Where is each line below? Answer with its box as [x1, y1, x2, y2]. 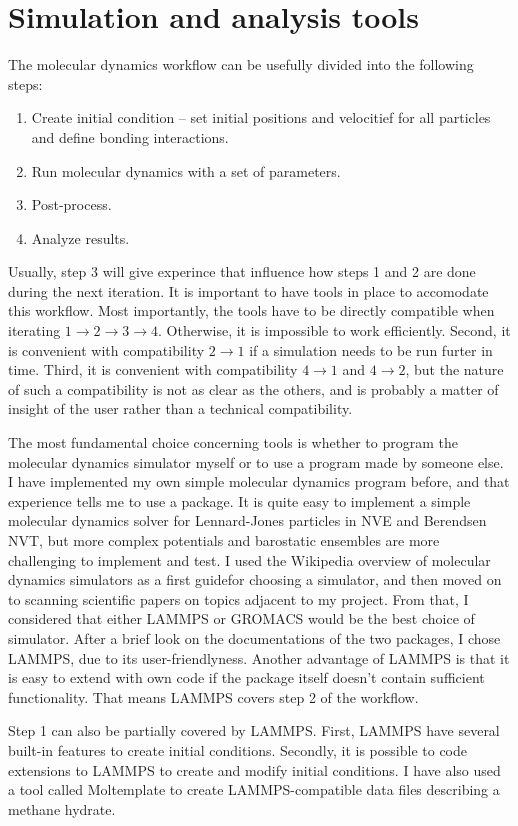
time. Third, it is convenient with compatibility [8, 359, 298, 380]
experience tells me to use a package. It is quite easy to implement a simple [8, 490, 471, 511]
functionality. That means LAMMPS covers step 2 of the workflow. [8, 686, 419, 707]
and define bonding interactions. [31, 126, 229, 147]
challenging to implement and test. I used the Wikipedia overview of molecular [8, 549, 491, 570]
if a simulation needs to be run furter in [249, 339, 493, 360]
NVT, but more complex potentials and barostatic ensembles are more [8, 530, 440, 550]
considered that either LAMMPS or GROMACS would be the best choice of [8, 608, 475, 629]
